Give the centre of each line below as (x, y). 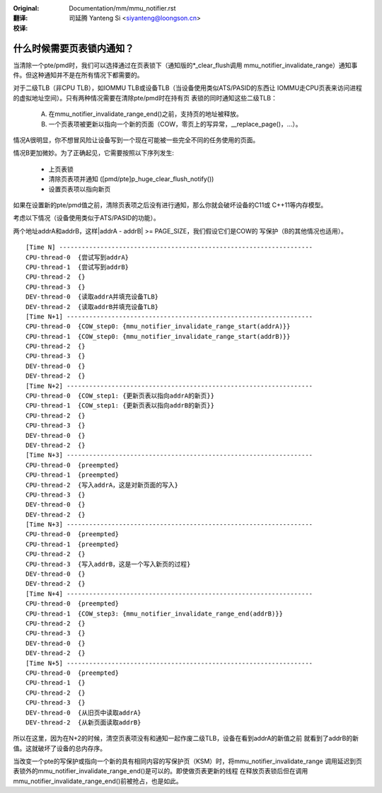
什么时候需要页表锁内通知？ (74, 48)
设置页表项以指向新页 (80, 189)
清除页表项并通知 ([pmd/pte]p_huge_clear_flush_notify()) (131, 179)
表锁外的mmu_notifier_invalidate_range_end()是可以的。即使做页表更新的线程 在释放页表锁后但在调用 (161, 771)
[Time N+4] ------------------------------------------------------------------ (169, 594)
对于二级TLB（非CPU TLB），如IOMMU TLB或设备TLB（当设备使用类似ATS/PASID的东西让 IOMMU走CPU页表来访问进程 (187, 88)
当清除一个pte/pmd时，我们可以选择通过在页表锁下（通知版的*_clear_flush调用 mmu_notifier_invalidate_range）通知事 (185, 65)
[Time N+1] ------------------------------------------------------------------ (169, 316)
